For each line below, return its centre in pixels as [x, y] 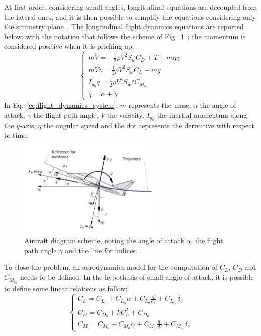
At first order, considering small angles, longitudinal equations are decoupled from [131, 7]
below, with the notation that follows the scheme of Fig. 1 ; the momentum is [125, 36]
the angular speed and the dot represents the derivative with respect [149, 125]
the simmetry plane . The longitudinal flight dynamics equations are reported [124, 26]
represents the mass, [160, 105]
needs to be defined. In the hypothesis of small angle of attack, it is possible [137, 277]
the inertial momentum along [202, 115]
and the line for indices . [103, 250]
